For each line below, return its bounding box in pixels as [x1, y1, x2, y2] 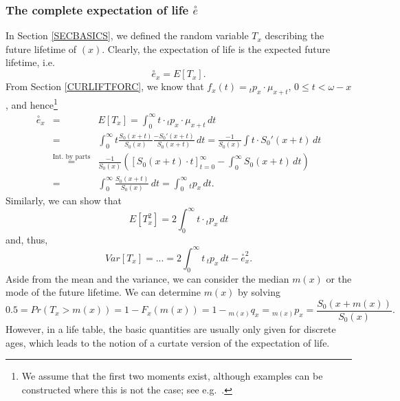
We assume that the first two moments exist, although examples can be [21, 369, 323, 383]
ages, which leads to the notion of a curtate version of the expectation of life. [5, 335, 330, 349]
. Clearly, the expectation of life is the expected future [102, 41, 331, 56]
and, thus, [5, 232, 48, 246]
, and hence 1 [5, 96, 58, 111]
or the [326, 271, 352, 285]
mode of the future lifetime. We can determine [5, 285, 201, 299]
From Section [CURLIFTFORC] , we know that [5, 79, 204, 94]
